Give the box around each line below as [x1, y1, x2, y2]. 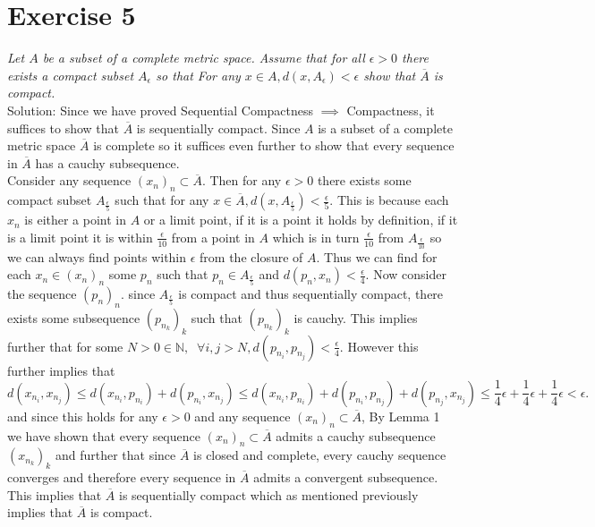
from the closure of [200, 247, 303, 266]
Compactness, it [346, 100, 435, 119]
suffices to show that [7, 118, 120, 137]
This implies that [7, 485, 102, 504]
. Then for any [201, 171, 282, 190]
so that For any [156, 65, 241, 84]
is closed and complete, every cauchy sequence [193, 446, 446, 464]
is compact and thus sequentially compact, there [178, 285, 444, 303]
